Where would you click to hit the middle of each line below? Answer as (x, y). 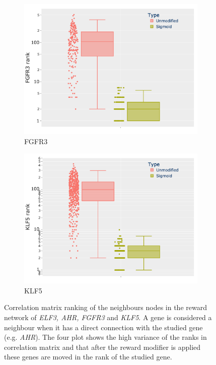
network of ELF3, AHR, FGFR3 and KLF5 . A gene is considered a (108, 317)
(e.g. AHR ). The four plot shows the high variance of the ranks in (105, 337)
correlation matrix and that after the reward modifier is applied (102, 347)
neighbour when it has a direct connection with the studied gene (103, 327)
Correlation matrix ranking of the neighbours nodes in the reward (105, 307)
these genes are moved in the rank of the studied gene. (88, 357)
